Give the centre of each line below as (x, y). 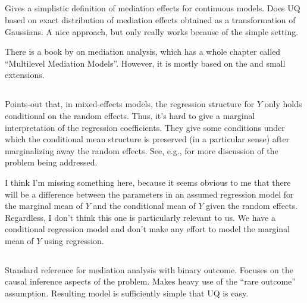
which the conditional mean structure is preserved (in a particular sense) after (147, 139)
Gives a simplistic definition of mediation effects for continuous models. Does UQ (153, 8)
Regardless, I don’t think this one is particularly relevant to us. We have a (140, 217)
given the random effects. (252, 206)
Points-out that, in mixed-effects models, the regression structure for (130, 104)
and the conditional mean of (144, 206)
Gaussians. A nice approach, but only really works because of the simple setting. (152, 31)
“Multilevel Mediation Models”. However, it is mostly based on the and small (145, 63)
